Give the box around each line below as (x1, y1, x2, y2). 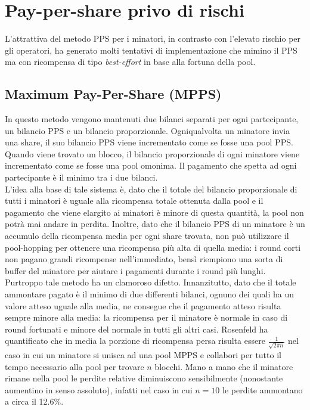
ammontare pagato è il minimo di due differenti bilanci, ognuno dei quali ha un (5, 288, 294, 300)
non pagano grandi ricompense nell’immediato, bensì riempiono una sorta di (5, 253, 283, 265)
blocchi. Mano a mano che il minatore (154, 360, 293, 372)
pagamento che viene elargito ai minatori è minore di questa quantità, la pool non (5, 206, 304, 218)
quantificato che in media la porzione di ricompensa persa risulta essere (5, 334, 265, 347)
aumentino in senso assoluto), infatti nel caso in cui (5, 383, 193, 396)
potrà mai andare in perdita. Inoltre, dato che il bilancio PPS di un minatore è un (5, 218, 305, 230)
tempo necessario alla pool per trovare (5, 360, 144, 372)
